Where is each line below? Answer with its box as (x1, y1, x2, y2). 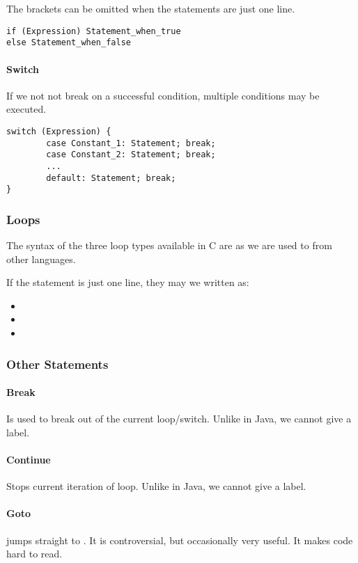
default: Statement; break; (46, 173, 176, 183)
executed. (6, 102, 47, 116)
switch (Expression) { (6, 126, 111, 136)
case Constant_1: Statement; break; (46, 138, 216, 148)
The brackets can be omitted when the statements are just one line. (6, 1, 295, 15)
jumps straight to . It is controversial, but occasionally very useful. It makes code (6, 532, 353, 547)
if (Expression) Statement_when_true (6, 26, 181, 36)
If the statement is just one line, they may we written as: (6, 275, 249, 290)
